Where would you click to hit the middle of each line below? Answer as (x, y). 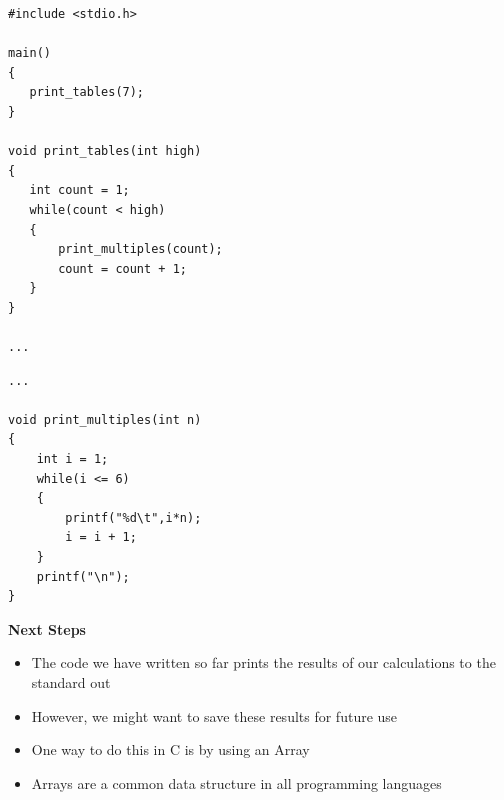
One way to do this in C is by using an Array (170, 749)
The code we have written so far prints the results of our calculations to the (263, 662)
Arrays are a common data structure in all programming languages (236, 782)
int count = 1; (79, 190)
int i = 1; (72, 459)
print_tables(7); (87, 92)
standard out (71, 682)
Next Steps (47, 628)
